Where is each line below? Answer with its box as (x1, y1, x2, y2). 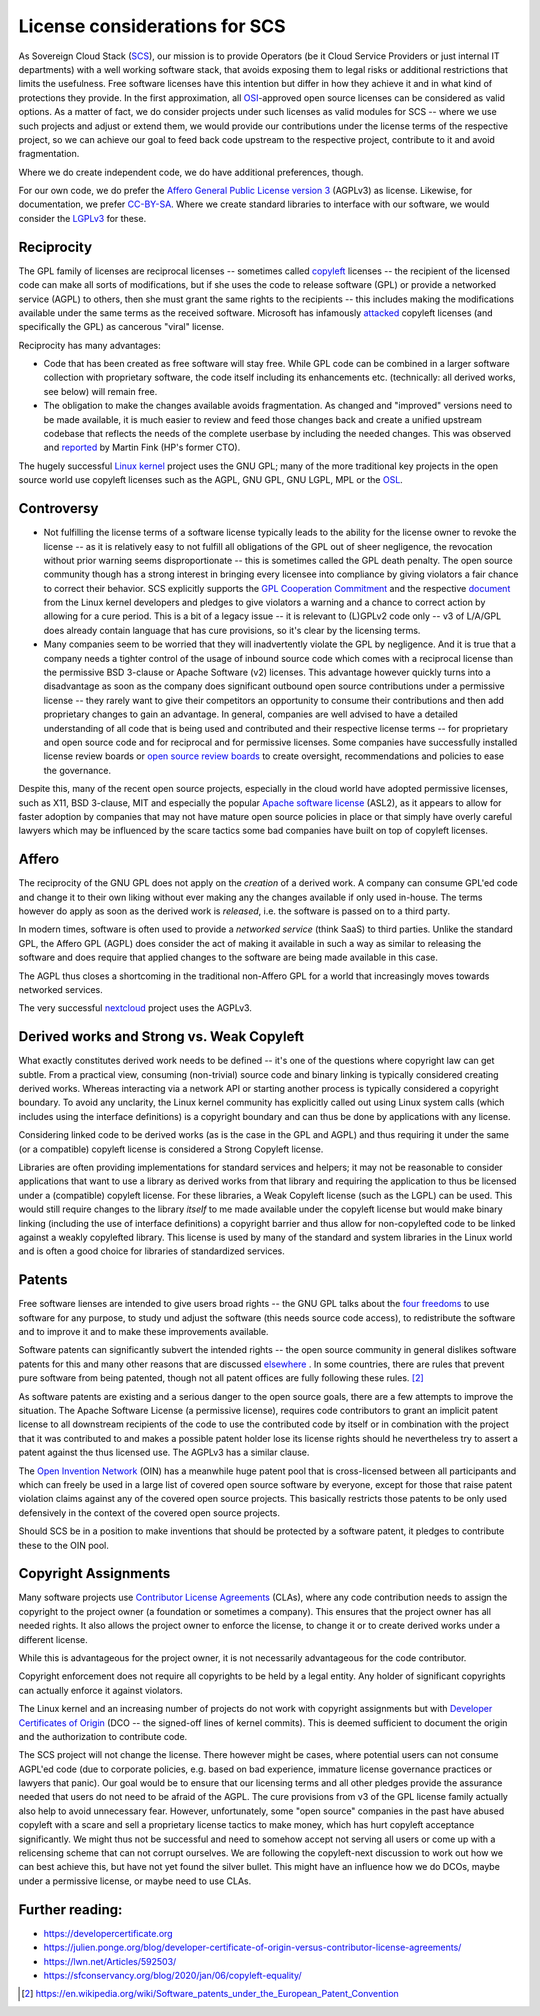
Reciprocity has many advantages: (18, 339, 161, 351)
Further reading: (18, 1901, 123, 1918)
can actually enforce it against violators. (18, 1684, 184, 1696)
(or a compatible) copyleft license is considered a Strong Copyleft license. (18, 1143, 324, 1155)
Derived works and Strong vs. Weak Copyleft (18, 1028, 305, 1045)
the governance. (43, 764, 112, 776)
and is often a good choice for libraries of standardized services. (18, 1245, 285, 1257)
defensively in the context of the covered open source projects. (18, 1506, 280, 1519)
